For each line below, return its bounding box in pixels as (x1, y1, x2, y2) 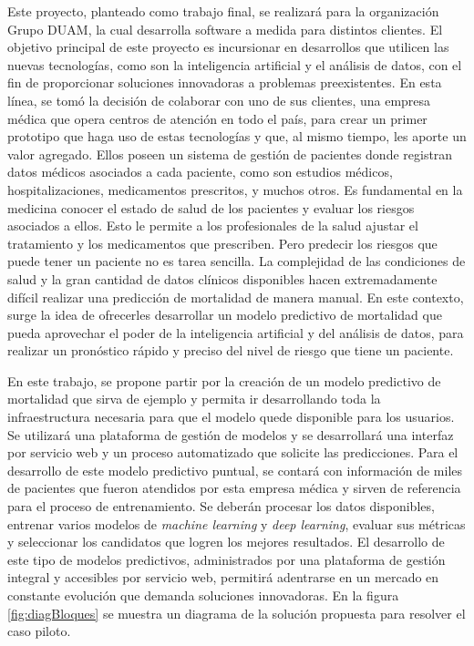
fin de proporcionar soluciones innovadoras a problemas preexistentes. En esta (7, 73, 442, 92)
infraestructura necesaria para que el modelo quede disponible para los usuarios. (7, 407, 455, 426)
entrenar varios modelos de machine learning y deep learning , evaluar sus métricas (7, 514, 466, 533)
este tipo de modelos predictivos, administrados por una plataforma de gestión (7, 549, 446, 569)
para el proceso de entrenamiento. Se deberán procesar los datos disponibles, (7, 497, 435, 516)
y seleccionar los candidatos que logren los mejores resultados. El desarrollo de (7, 532, 445, 551)
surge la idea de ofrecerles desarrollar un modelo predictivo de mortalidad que (7, 305, 442, 324)
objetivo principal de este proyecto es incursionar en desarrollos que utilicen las (7, 37, 449, 56)
